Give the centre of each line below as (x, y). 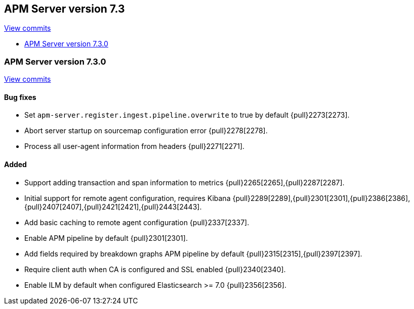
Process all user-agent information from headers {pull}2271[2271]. (135, 146)
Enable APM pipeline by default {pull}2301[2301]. (106, 238)
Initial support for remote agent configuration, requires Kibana (128, 198)
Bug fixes (20, 97)
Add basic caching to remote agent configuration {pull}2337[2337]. (137, 222)
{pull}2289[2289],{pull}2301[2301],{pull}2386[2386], (321, 198)
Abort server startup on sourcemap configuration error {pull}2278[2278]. (146, 131)
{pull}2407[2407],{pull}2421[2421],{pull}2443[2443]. (113, 207)
